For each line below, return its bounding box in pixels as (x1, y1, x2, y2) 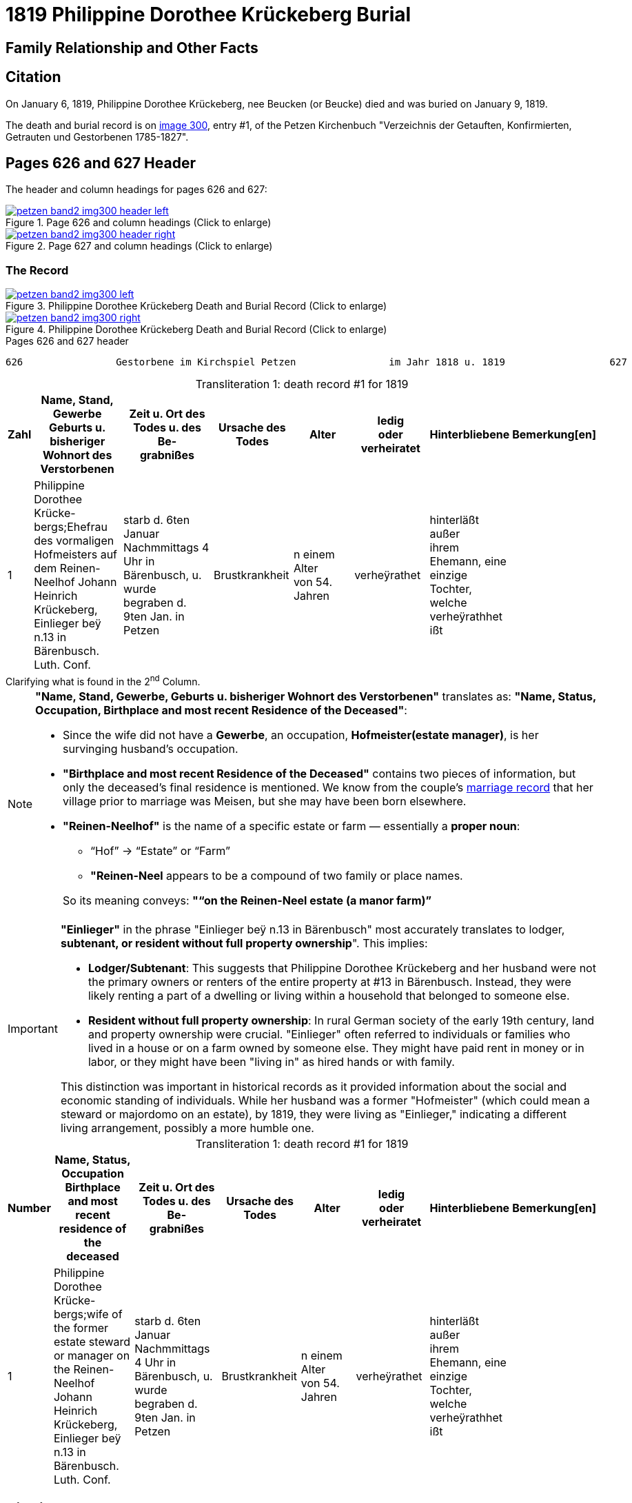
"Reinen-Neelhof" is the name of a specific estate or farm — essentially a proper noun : (63, 818, 520, 833)
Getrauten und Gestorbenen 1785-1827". (6, 130, 189, 143)
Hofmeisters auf (34, 547, 118, 562)
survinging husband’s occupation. (63, 741, 238, 756)
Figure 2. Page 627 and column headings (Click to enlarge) (6, 240, 273, 252)
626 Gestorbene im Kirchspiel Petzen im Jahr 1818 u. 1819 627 (6, 356, 627, 368)
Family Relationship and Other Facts (6, 39, 258, 57)
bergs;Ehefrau (34, 520, 108, 534)
